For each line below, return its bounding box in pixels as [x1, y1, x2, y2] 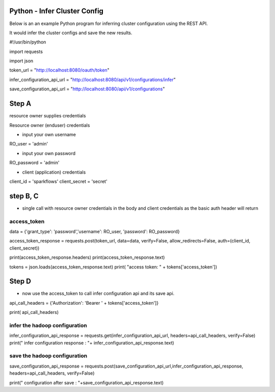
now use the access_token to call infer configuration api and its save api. [22, 290, 175, 297]
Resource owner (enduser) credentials [9, 122, 90, 128]
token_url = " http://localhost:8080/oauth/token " [9, 67, 109, 73]
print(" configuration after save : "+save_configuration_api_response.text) [9, 379, 164, 385]
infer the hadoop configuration [9, 322, 88, 329]
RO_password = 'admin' [9, 160, 60, 166]
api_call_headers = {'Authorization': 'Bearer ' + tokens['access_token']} [9, 300, 159, 306]
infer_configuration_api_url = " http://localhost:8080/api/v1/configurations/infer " [9, 77, 176, 83]
